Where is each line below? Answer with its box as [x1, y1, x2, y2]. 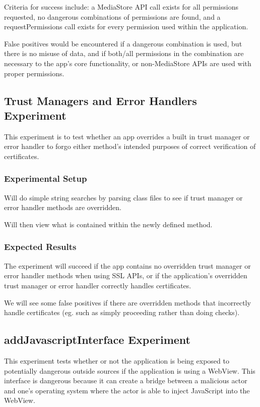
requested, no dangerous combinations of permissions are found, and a [4, 11, 221, 22]
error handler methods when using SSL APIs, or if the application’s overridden [4, 270, 247, 281]
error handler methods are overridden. [4, 202, 121, 213]
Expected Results [4, 240, 77, 253]
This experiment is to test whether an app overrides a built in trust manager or [4, 131, 250, 141]
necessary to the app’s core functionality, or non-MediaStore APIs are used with [4, 58, 251, 68]
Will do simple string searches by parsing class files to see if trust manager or [4, 192, 243, 202]
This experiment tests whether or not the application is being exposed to [4, 355, 229, 366]
